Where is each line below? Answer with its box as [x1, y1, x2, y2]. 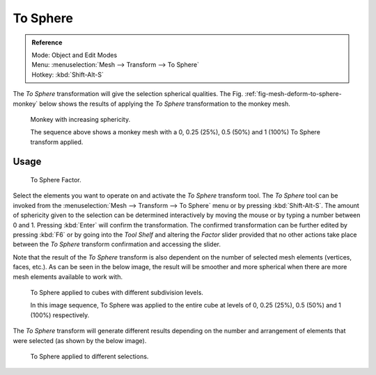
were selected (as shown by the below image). [13, 336, 147, 344]
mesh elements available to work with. [13, 272, 123, 281]
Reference [31, 38, 63, 47]
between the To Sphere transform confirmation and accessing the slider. [13, 240, 221, 248]
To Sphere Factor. [30, 176, 81, 184]
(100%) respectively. [30, 310, 90, 319]
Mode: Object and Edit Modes [31, 51, 118, 59]
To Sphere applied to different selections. [30, 352, 149, 360]
